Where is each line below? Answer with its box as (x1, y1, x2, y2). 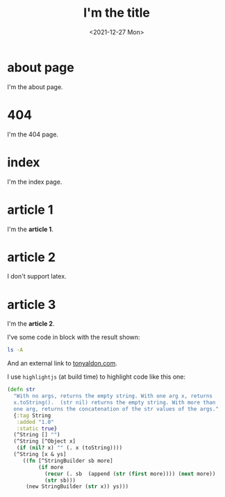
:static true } (16, 425, 58, 432)
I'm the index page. (7, 177, 62, 186)
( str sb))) (44, 477, 76, 484)
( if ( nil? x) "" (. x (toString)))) (16, 444, 123, 452)
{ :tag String (13, 412, 51, 419)
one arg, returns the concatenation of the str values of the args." (13, 405, 219, 412)
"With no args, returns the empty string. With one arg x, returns (13, 393, 213, 400)
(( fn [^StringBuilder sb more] (22, 457, 113, 464)
